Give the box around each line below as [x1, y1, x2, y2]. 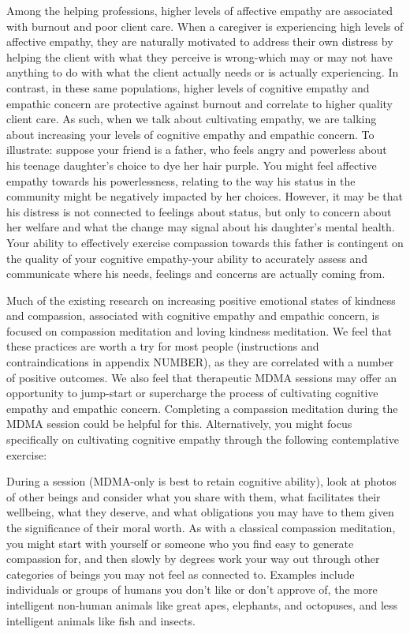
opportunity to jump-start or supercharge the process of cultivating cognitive [6, 385, 378, 401]
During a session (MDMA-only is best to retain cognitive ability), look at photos [6, 473, 397, 490]
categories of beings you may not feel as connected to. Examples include [6, 565, 355, 582]
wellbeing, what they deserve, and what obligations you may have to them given [6, 504, 394, 520]
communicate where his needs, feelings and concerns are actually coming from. [6, 265, 386, 282]
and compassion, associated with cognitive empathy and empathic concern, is [6, 307, 379, 324]
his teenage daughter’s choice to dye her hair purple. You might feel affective [6, 156, 377, 173]
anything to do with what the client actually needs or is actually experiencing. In [6, 64, 399, 81]
